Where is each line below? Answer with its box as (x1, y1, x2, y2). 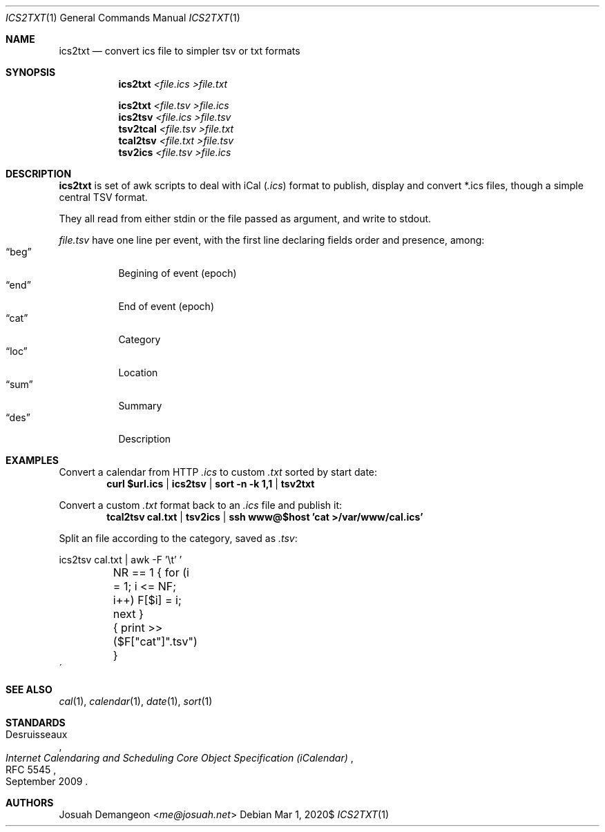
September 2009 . (6, 775, 88, 787)
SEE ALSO (6, 684, 52, 695)
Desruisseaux (6, 728, 68, 740)
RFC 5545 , (6, 764, 57, 775)
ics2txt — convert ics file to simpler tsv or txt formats (59, 45, 300, 57)
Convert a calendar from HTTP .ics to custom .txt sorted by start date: (59, 466, 378, 478)
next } (113, 607, 144, 621)
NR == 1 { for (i (113, 565, 189, 579)
